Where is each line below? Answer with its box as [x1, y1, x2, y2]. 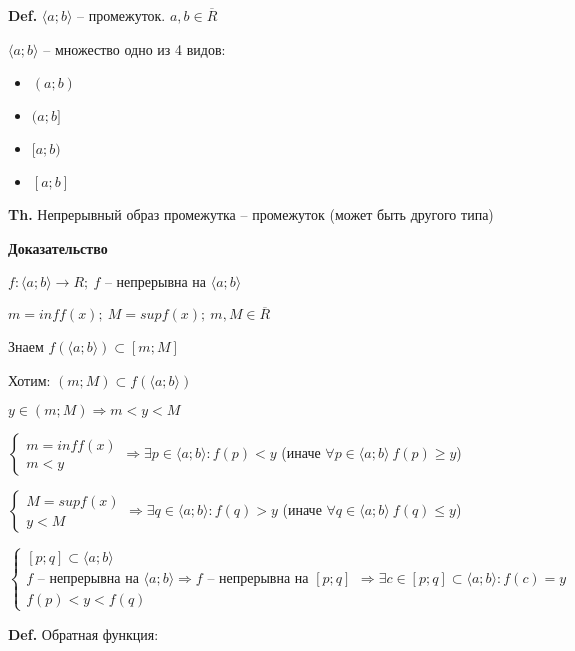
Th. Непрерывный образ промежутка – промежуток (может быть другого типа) [8, 204, 494, 225]
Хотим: [8, 369, 51, 390]
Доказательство [8, 237, 108, 258]
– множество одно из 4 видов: [43, 38, 226, 59]
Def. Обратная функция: [8, 623, 159, 644]
